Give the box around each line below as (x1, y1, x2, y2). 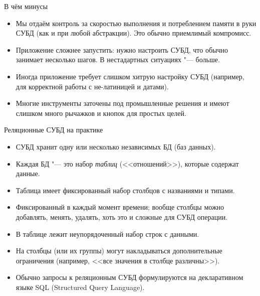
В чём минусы (4, 1, 48, 11)
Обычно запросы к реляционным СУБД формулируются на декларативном (16, 272, 243, 282)
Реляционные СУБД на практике (4, 124, 103, 135)
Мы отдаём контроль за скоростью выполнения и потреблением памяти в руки (16, 18, 256, 28)
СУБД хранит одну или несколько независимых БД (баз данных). (16, 141, 216, 152)
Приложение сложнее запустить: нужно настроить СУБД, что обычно (16, 44, 228, 55)
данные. (16, 168, 40, 179)
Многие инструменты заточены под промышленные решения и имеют (16, 98, 229, 108)
